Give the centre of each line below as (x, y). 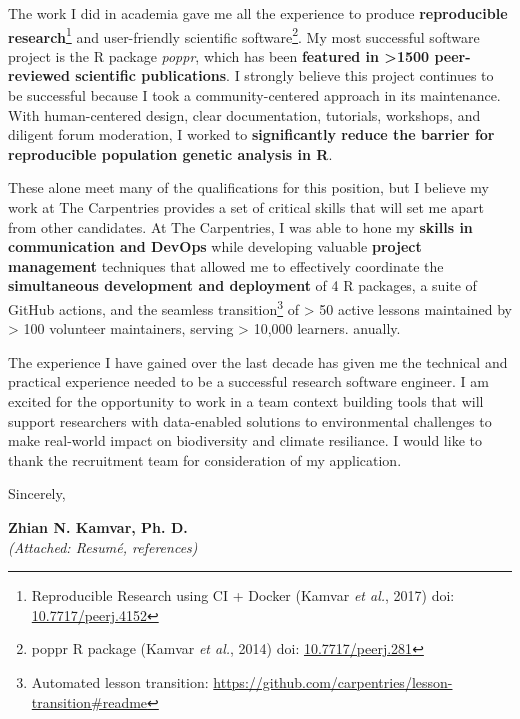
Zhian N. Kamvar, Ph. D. (98, 526)
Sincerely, (37, 493)
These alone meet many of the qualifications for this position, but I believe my (248, 187)
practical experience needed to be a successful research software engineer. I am (248, 381)
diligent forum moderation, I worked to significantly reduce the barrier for (251, 134)
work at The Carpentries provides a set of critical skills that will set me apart (246, 207)
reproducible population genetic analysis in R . (170, 153)
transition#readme (89, 701)
